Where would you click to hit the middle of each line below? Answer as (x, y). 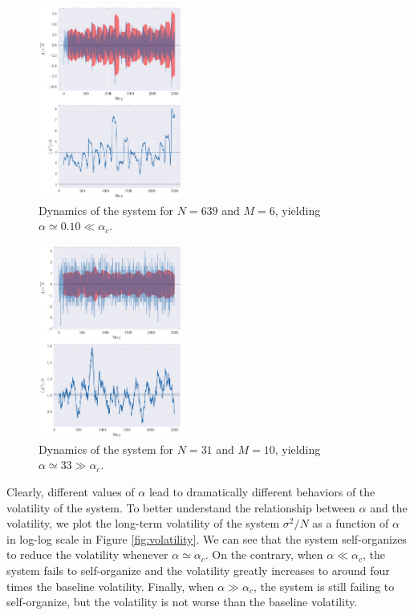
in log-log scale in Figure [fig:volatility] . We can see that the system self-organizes (207, 538)
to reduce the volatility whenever (87, 554)
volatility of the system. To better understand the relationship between (181, 507)
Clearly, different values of (71, 492)
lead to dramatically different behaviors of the (262, 492)
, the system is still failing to (324, 586)
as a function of (351, 523)
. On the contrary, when (264, 554)
